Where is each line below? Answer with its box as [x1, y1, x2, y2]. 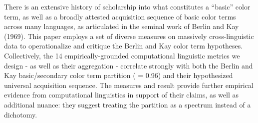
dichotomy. [4, 109, 37, 119]
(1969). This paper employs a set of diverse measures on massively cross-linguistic [4, 30, 254, 41]
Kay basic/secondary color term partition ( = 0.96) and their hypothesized [4, 70, 233, 80]
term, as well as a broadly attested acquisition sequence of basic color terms [4, 11, 236, 21]
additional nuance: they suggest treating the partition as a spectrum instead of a [4, 99, 251, 109]
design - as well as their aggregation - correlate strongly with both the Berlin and [4, 60, 253, 70]
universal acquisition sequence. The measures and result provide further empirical [4, 79, 254, 90]
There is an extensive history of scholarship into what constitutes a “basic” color [4, 1, 251, 11]
